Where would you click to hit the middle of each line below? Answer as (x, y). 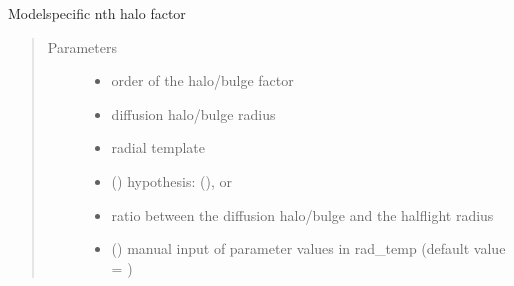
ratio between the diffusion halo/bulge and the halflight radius (302, 214)
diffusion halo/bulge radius (193, 113)
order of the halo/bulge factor (202, 80)
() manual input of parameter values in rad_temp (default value (308, 248)
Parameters (82, 46)
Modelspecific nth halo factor (97, 13)
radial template (158, 147)
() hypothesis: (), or (171, 180)
